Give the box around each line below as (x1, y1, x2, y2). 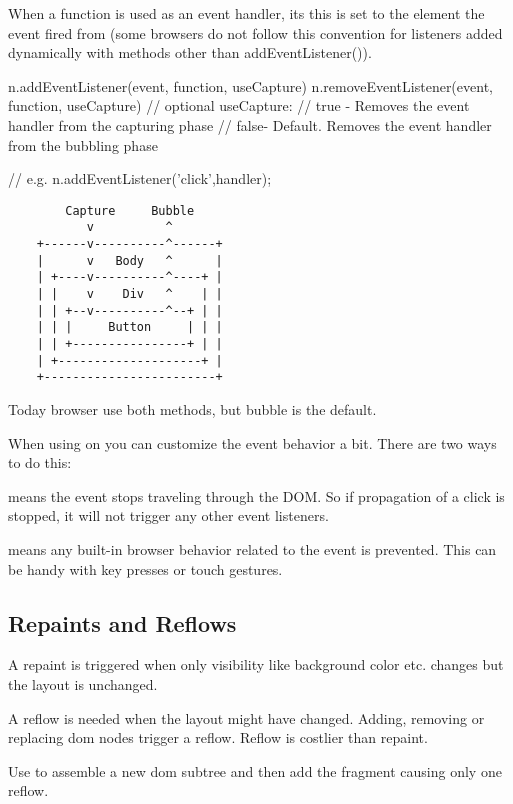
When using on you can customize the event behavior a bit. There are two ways (8, 432, 497, 453)
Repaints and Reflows (8, 607, 237, 638)
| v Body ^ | (36, 253, 223, 268)
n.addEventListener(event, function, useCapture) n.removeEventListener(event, (8, 75, 493, 96)
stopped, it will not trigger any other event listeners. (8, 505, 329, 526)
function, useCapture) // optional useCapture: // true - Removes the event (8, 95, 470, 116)
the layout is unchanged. (8, 673, 158, 694)
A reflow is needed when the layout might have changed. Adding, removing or (8, 707, 485, 728)
